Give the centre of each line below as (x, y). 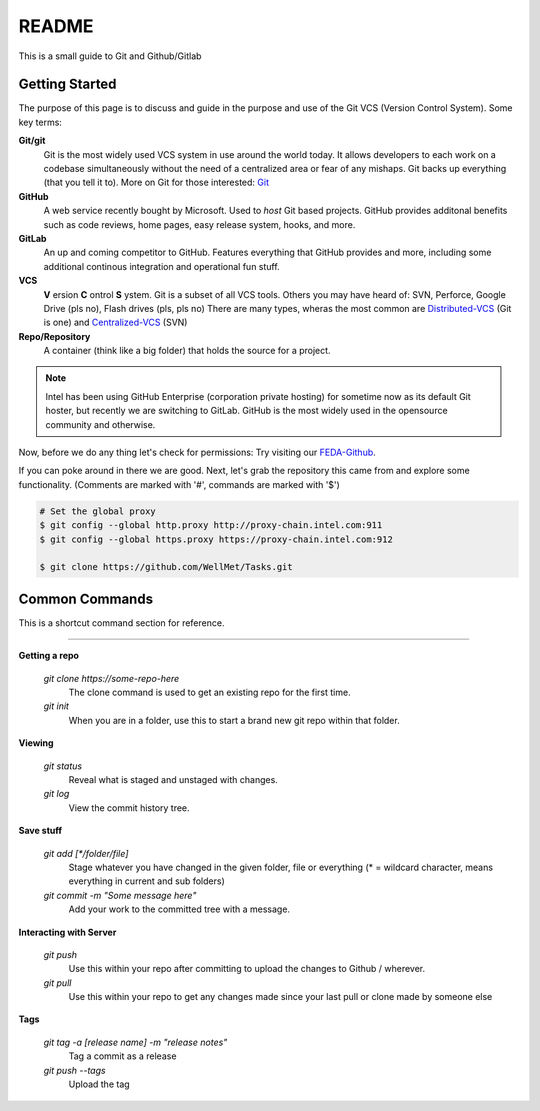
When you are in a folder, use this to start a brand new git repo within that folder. (234, 720)
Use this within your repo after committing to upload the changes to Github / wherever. (247, 969)
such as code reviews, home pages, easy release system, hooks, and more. (199, 224)
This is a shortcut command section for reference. (121, 622)
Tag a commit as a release (122, 1056)
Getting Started (67, 84)
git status (63, 766)
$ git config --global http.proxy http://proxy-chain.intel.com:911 (211, 525)
